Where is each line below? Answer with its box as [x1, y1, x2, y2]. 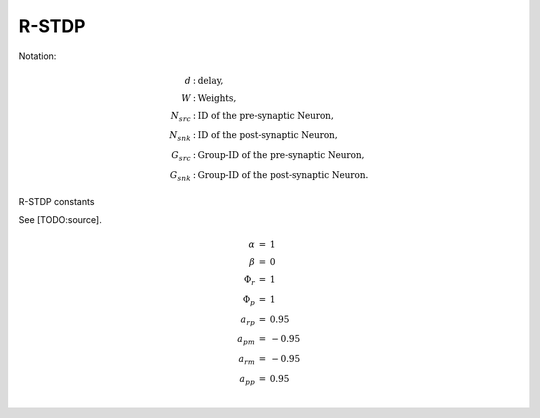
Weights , [197, 92, 237, 104]
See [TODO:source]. [18, 213, 102, 225]
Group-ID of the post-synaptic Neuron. [197, 169, 369, 180]
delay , [197, 75, 224, 86]
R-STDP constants [18, 195, 95, 207]
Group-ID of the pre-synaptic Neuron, [197, 150, 365, 161]
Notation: [18, 50, 57, 62]
